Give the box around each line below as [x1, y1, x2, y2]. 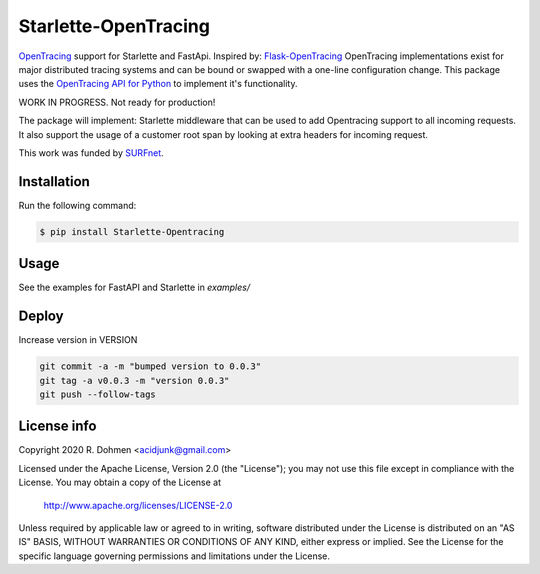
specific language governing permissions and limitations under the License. [18, 550, 330, 562]
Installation [18, 173, 90, 190]
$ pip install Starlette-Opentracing [39, 226, 225, 237]
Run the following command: [18, 199, 137, 211]
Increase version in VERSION [18, 334, 138, 346]
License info [18, 418, 97, 435]
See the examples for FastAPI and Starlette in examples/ [18, 281, 250, 294]
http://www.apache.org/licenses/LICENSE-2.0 [43, 499, 233, 511]
